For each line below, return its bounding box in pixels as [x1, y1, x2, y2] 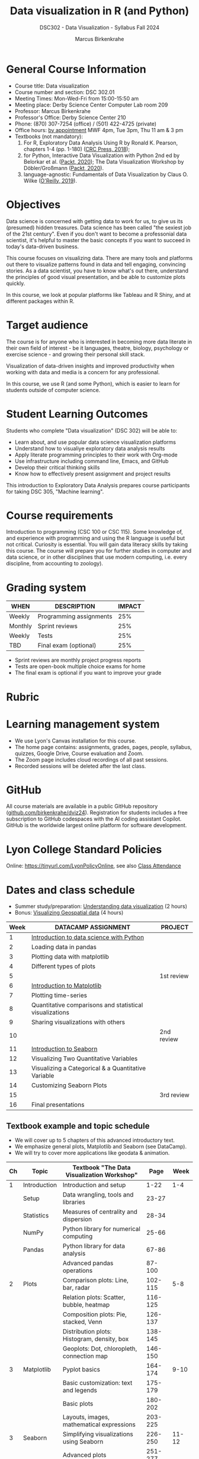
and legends [62, 1386, 98, 1395]
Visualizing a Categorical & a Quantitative [31, 1064, 146, 1072]
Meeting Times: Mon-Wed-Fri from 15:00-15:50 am [14, 95, 139, 102]
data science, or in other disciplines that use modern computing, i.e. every [6, 553, 188, 561]
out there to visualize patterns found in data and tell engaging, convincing [6, 261, 186, 268]
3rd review [159, 1091, 190, 1099]
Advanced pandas [62, 1259, 114, 1267]
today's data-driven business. [6, 243, 79, 250]
